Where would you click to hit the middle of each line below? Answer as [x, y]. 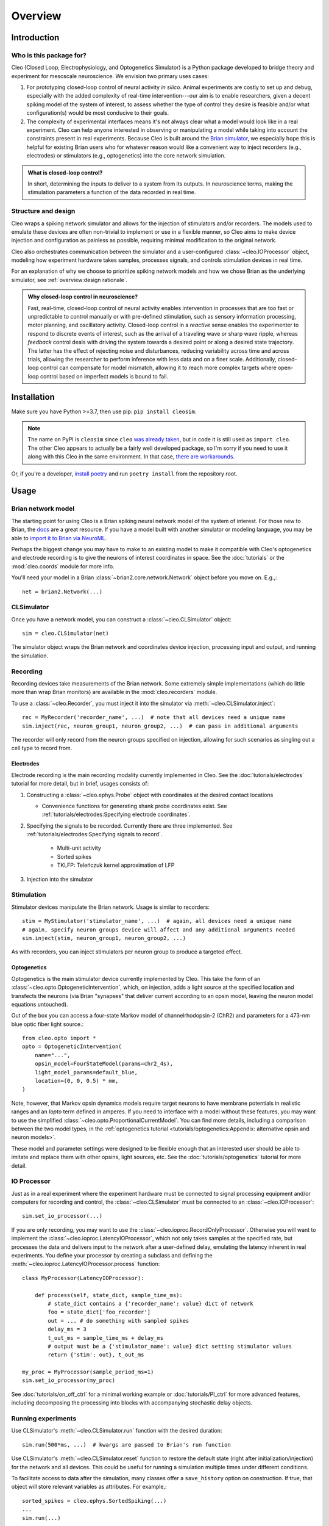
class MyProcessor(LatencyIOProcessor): [83, 1278]
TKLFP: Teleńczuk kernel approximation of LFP [116, 865]
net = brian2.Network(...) [62, 591]
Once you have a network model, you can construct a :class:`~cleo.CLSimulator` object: [121, 619]
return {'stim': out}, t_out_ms [96, 1355]
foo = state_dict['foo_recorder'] [99, 1312]
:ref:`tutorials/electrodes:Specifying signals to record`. [94, 834]
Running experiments [44, 1419]
